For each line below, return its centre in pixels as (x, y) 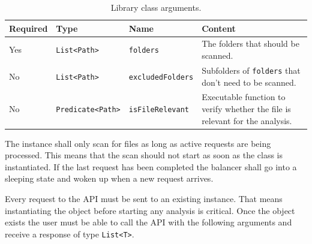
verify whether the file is (246, 108)
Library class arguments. (156, 7)
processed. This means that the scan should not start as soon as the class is (144, 155)
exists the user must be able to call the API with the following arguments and (148, 222)
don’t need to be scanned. (249, 82)
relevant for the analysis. (247, 120)
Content (219, 28)
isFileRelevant (159, 109)
